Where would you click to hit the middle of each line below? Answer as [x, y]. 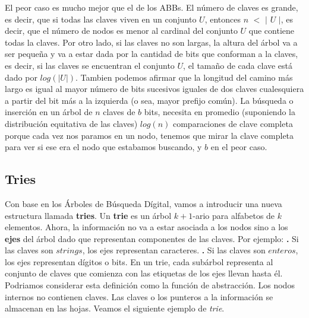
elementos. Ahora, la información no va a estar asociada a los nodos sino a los [146, 227]
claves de [119, 112]
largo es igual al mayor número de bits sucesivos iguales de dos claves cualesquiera [154, 89]
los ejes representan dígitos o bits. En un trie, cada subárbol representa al [139, 261]
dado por [21, 77]
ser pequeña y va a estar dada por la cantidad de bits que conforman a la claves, [152, 54]
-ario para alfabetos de [234, 215]
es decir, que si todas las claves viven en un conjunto [101, 19]
